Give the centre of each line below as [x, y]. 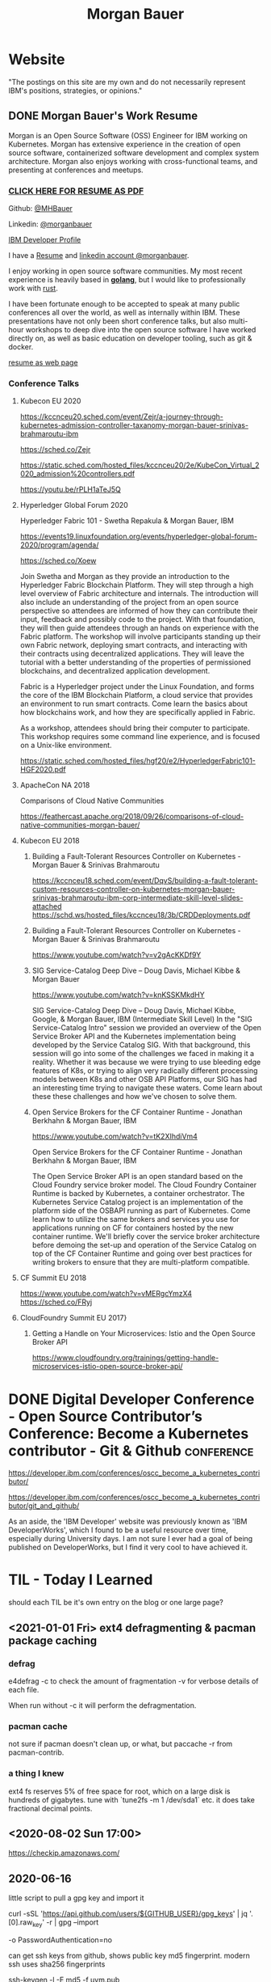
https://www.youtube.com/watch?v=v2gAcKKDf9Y [117, 955]
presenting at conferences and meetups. [76, 170]
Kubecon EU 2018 [50, 841]
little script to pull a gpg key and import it [76, 1898]
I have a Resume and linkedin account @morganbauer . [99, 256]
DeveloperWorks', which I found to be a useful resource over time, [118, 1530]
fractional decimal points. [50, 1808]
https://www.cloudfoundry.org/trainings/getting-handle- [125, 1358]
